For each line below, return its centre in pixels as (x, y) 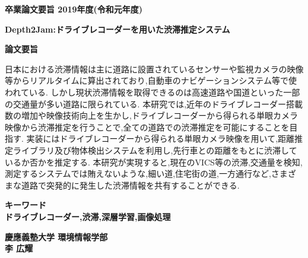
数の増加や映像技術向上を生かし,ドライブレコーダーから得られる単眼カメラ (151, 115)
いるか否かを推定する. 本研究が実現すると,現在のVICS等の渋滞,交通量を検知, (154, 162)
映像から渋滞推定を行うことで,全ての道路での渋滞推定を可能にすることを (147, 127)
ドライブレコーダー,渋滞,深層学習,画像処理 (88, 216)
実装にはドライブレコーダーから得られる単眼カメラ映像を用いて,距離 (161, 138)
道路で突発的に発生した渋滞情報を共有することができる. (130, 185)
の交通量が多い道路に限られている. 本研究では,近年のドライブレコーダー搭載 (154, 103)
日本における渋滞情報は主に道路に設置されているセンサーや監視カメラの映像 (154, 69)
